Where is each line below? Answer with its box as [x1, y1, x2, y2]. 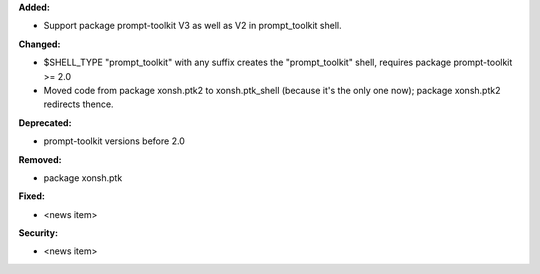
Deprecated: [18, 116, 72, 129]
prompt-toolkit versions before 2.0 [43, 135, 185, 147]
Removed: [18, 153, 62, 165]
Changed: [18, 38, 61, 50]
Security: [18, 227, 59, 239]
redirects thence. [43, 98, 114, 110]
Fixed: [18, 190, 45, 202]
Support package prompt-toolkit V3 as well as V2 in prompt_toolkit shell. [43, 20, 342, 32]
